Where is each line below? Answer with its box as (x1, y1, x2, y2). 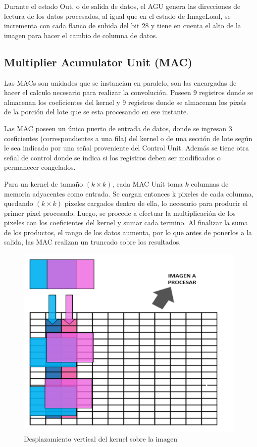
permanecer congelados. (4, 162, 76, 172)
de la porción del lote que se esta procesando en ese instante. (4, 106, 189, 117)
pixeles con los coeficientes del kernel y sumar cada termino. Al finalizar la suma (4, 217, 248, 228)
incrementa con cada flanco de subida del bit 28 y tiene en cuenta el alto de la (4, 20, 241, 31)
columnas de (191, 178, 229, 189)
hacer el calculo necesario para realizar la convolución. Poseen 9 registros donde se (4, 87, 254, 98)
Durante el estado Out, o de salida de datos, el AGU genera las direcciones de (4, 1, 241, 11)
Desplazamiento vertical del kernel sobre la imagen (24, 433, 177, 444)
